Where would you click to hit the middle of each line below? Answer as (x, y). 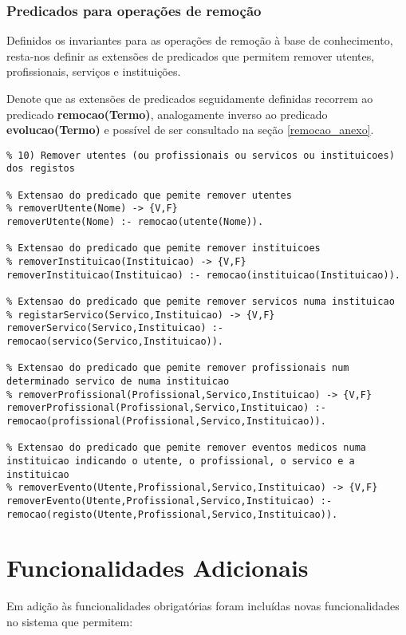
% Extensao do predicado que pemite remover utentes (149, 195)
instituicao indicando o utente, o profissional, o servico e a (181, 461)
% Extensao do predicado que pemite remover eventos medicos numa (187, 448)
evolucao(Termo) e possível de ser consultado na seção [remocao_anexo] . (190, 130)
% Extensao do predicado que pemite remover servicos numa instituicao (201, 302)
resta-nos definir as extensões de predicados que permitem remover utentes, (191, 55)
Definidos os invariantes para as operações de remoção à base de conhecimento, (200, 40)
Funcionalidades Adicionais (158, 568)
